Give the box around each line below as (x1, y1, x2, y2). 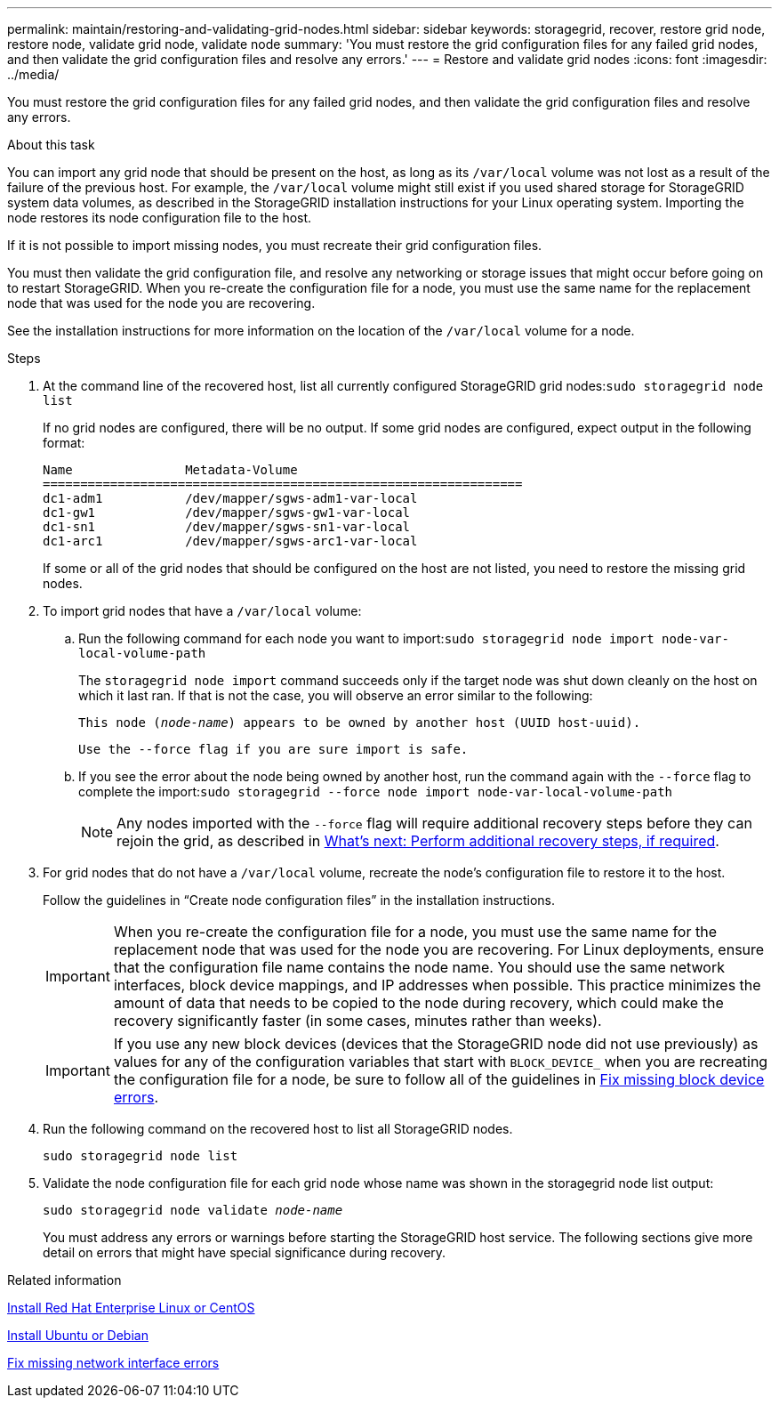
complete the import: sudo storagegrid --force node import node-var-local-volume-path (78, 784, 673, 799)
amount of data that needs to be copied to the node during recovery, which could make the (113, 994, 724, 1012)
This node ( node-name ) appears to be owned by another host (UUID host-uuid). (78, 715, 641, 730)
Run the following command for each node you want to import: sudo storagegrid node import (78, 631, 655, 646)
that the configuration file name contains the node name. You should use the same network (113, 958, 726, 976)
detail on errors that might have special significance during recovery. (43, 1245, 446, 1260)
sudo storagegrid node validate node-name (43, 1203, 343, 1217)
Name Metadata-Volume (43, 463, 298, 477)
